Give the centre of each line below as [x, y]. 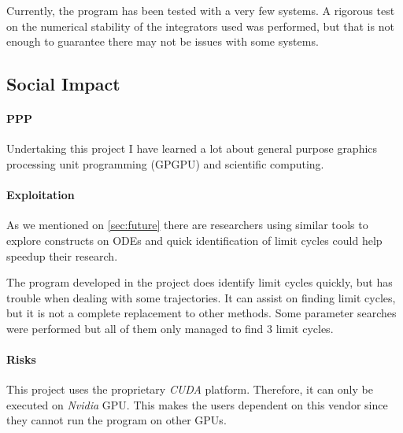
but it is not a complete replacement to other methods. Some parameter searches [201, 313]
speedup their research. [62, 255]
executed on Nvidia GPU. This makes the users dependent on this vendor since [197, 404]
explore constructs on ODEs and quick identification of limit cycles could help [194, 240]
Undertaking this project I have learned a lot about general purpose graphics [192, 148]
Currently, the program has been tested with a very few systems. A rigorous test [201, 10]
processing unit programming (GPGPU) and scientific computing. [165, 163]
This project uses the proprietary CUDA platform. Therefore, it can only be [190, 389]
